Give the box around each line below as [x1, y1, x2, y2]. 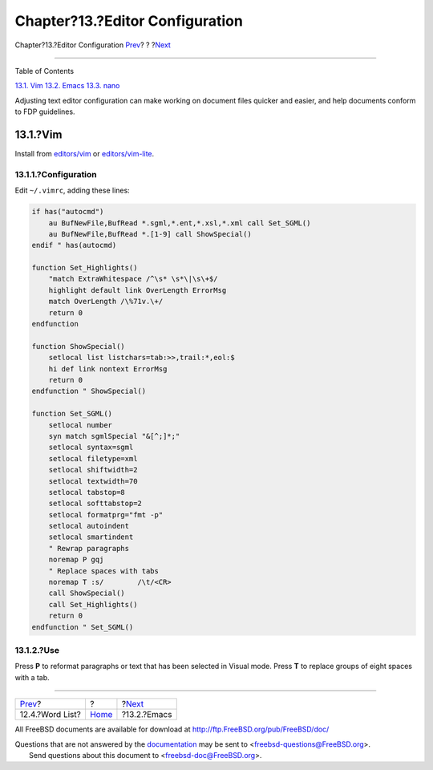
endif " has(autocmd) [31, 241, 117, 250]
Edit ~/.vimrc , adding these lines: [14, 185, 130, 196]
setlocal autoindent [48, 521, 130, 531]
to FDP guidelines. [14, 107, 75, 116]
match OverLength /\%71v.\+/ [48, 297, 164, 306]
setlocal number [48, 420, 112, 429]
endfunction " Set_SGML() [31, 622, 134, 631]
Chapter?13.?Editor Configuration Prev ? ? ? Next [14, 40, 172, 50]
